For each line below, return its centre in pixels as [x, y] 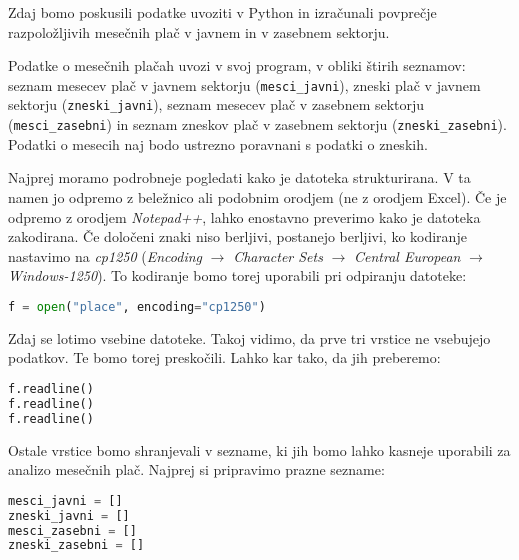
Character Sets [278, 255]
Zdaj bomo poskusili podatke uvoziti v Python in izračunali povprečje [222, 12]
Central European [407, 255]
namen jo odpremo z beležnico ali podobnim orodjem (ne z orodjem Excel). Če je [257, 196]
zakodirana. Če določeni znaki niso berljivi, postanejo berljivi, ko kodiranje [237, 236]
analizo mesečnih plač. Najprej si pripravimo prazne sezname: [196, 469]
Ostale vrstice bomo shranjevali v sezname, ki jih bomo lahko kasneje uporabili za [259, 449]
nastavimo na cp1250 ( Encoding [105, 255]
